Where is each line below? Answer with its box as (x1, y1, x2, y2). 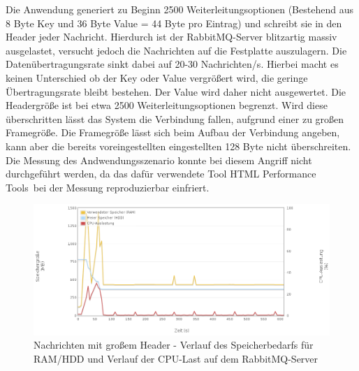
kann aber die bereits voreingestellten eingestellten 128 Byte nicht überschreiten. (6, 138, 351, 153)
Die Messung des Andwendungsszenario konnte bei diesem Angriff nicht (6, 152, 312, 167)
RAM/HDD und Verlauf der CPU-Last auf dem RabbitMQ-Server (34, 351, 318, 365)
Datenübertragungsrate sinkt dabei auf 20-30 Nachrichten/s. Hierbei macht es (6, 57, 339, 71)
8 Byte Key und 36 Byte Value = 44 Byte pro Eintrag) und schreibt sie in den (6, 15, 342, 30)
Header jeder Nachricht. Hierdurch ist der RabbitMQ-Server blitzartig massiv (6, 29, 337, 44)
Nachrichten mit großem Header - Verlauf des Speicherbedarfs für (34, 337, 314, 352)
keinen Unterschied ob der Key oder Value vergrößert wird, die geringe (6, 70, 308, 85)
